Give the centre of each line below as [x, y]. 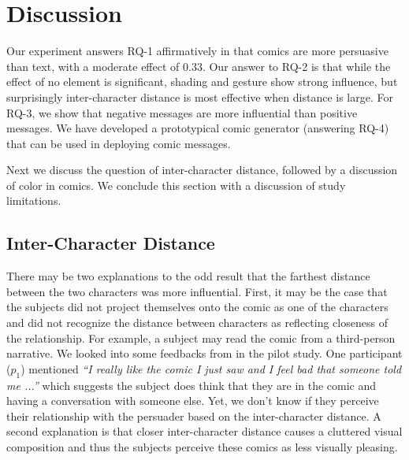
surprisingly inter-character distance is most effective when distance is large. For [200, 96]
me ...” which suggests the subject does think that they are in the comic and [191, 385]
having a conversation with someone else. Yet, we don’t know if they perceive [193, 401]
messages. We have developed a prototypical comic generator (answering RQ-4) [198, 128]
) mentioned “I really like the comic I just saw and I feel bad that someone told [211, 368]
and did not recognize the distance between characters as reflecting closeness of [197, 323]
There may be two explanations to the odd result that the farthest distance [188, 276]
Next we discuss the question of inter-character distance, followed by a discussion [202, 170]
